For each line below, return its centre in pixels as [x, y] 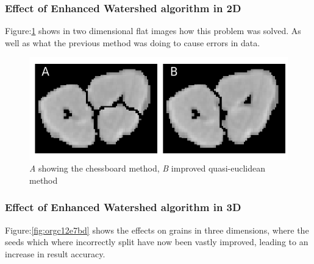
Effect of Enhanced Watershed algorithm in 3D [123, 207]
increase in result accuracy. [55, 253]
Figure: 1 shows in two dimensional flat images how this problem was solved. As [153, 31]
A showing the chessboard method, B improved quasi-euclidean [147, 168]
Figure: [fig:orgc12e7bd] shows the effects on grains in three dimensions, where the [157, 230]
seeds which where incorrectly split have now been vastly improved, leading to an [157, 242]
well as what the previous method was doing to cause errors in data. [133, 42]
